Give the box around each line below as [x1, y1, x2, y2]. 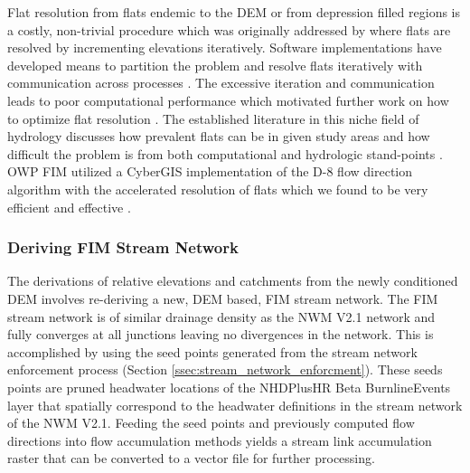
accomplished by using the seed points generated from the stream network [7, 342, 418, 361]
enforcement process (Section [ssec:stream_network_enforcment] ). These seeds [7, 360, 443, 379]
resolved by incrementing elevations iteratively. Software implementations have [7, 38, 442, 57]
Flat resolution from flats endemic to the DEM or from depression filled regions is [7, 3, 461, 21]
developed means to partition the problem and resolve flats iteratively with [7, 55, 423, 74]
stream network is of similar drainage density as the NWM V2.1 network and [7, 307, 436, 326]
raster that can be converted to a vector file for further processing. [7, 449, 375, 468]
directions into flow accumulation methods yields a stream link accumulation [7, 430, 432, 449]
